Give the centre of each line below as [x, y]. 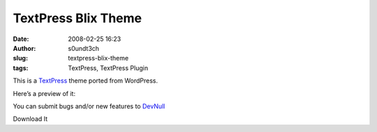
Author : [24, 48]
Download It [30, 119]
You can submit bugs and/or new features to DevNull [89, 106]
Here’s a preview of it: [44, 93]
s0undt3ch [84, 48]
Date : [21, 39]
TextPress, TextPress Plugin [108, 68]
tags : [21, 68]
